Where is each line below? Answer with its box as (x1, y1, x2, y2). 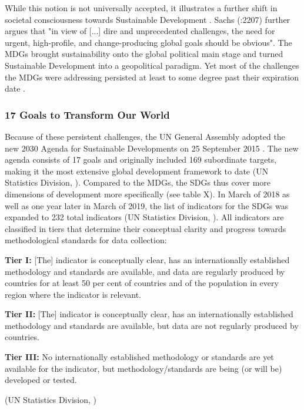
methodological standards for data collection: (5, 234, 167, 246)
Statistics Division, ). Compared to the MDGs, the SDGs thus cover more (5, 176, 271, 189)
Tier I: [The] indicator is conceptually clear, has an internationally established (5, 253, 290, 266)
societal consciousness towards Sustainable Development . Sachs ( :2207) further (5, 13, 290, 25)
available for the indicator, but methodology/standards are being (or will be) (5, 362, 282, 374)
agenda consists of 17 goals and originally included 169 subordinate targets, (5, 153, 277, 166)
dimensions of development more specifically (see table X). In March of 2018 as (5, 187, 290, 200)
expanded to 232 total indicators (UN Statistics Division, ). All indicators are (5, 211, 284, 223)
